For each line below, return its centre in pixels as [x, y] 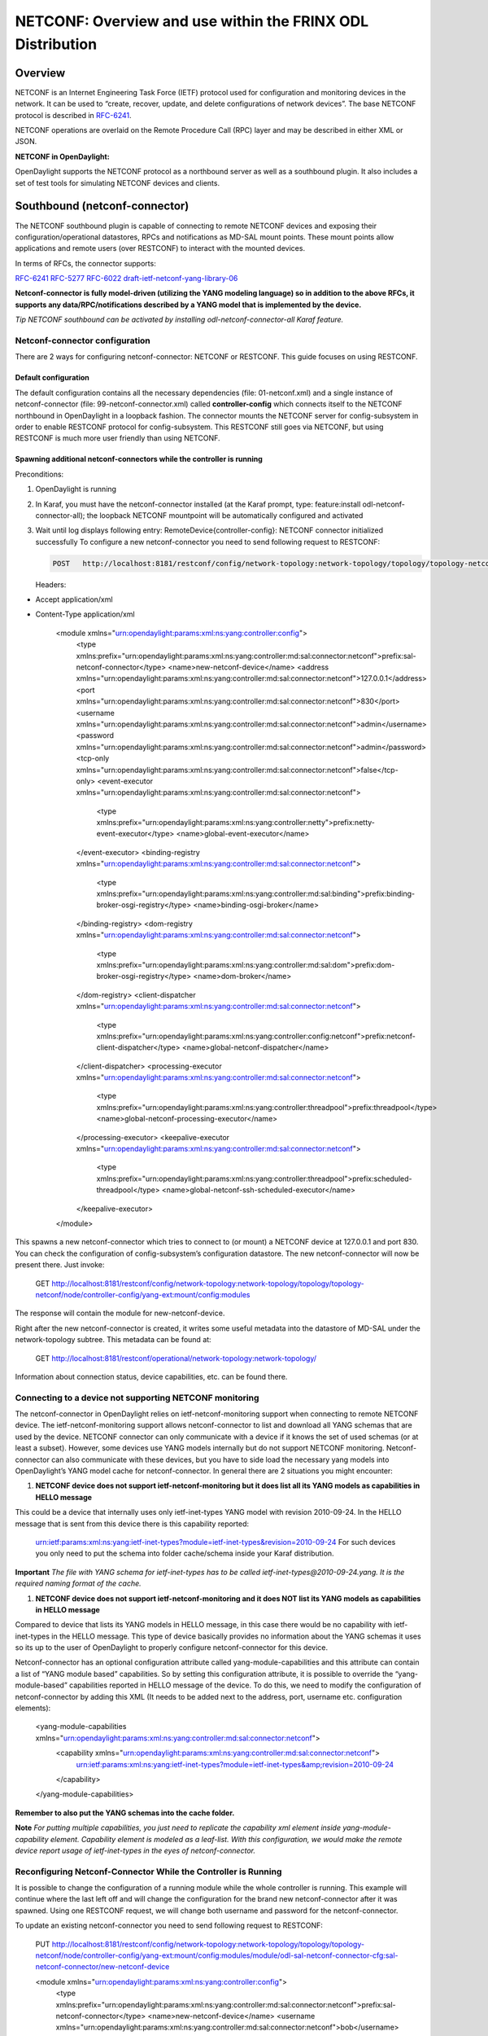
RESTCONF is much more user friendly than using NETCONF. [118, 438]
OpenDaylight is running [76, 489]
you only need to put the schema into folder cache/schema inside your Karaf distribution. [185, 1553]
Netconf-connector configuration [83, 340]
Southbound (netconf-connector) [102, 206]
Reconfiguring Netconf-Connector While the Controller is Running [148, 1871]
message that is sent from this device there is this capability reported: [132, 1524]
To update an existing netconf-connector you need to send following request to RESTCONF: [169, 1925]
